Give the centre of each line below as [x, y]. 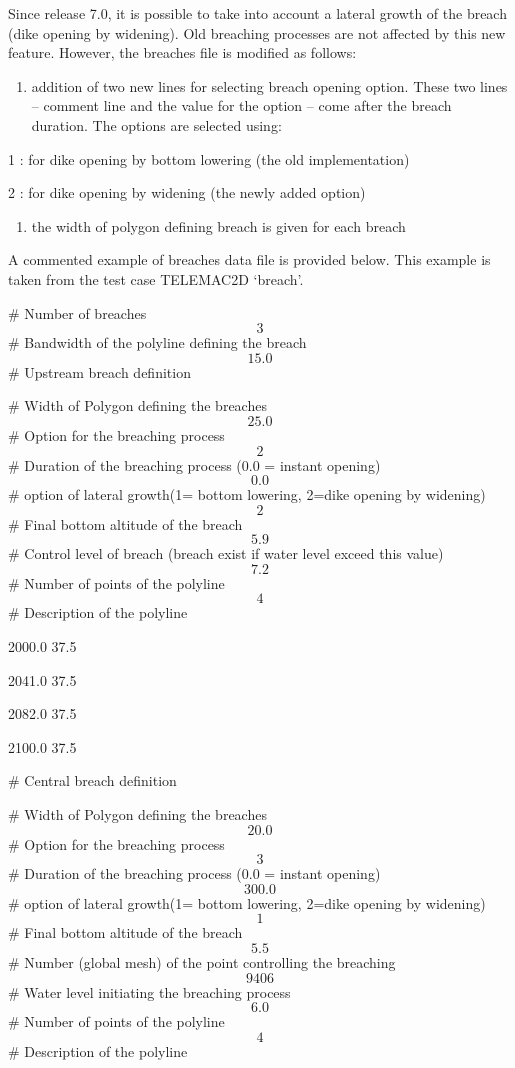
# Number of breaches [77, 312]
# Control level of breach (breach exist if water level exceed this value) [226, 553]
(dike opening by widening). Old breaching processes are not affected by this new [257, 32]
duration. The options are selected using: [156, 124]
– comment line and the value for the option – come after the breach [241, 105]
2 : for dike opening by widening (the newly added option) [187, 192]
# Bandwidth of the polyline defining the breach [157, 342]
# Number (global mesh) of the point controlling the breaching [202, 962]
